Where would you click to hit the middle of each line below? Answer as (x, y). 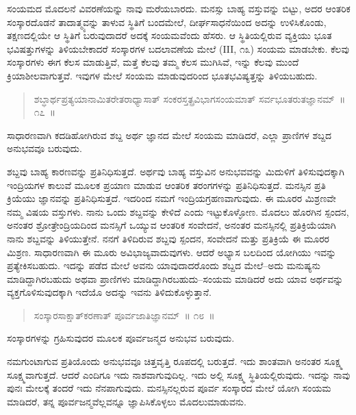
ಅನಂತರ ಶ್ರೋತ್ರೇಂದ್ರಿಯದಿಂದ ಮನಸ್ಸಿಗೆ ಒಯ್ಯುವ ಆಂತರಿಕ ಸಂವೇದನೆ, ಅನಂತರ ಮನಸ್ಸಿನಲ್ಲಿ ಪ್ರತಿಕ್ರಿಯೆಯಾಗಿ (171, 225)
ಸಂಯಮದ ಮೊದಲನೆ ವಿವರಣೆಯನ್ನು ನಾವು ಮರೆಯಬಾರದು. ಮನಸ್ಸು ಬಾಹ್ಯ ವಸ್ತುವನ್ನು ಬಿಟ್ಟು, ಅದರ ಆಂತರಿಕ (179, 8)
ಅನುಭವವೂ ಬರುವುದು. (44, 148)
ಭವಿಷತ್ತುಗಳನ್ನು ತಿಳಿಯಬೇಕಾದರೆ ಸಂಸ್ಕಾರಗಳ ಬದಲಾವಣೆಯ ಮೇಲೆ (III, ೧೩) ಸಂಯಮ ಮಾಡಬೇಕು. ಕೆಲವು (178, 48)
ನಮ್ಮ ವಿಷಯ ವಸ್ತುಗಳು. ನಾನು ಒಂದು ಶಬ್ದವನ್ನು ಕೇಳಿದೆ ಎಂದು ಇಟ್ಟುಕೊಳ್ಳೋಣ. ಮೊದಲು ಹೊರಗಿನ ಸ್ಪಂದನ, (178, 211)
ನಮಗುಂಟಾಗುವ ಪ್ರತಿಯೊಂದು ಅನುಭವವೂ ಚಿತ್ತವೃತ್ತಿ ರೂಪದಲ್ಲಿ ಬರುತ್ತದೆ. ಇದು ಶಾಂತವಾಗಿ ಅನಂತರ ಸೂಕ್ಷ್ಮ (175, 361)
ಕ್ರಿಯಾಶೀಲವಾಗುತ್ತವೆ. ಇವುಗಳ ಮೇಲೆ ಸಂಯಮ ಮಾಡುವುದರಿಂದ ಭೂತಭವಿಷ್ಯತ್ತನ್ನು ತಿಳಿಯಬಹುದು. (162, 75)
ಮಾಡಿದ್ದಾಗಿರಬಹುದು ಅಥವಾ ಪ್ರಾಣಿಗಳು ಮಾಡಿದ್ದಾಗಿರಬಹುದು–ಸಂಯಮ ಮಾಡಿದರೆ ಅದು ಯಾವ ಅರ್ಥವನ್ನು (175, 278)
